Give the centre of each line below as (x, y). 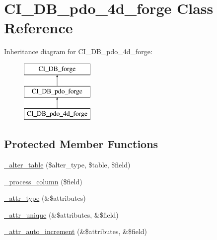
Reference (38, 28)
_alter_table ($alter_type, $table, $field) (67, 165)
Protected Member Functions (81, 144)
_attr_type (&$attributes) (45, 198)
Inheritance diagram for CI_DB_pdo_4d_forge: (78, 51)
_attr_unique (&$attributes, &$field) (61, 214)
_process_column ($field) (43, 181)
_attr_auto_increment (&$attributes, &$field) (76, 231)
